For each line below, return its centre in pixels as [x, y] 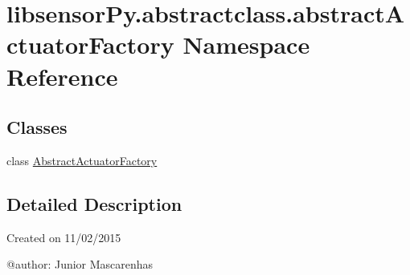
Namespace [246, 44]
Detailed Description [94, 203]
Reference [62, 76]
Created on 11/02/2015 [64, 237]
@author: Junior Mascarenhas [80, 264]
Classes [37, 127]
